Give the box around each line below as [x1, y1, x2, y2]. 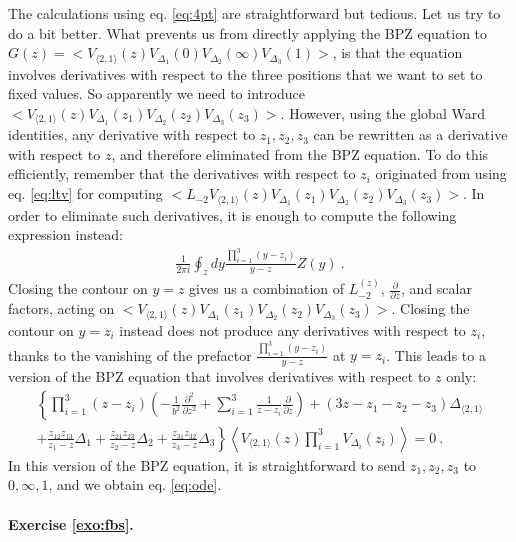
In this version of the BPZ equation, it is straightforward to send [8, 454, 406, 475]
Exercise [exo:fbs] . [8, 513, 134, 534]
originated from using [375, 163, 507, 184]
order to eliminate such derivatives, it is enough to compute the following [8, 204, 457, 225]
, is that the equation [332, 42, 463, 63]
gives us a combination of [189, 278, 345, 299]
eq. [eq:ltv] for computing [8, 183, 163, 204]
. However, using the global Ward [280, 102, 485, 123]
